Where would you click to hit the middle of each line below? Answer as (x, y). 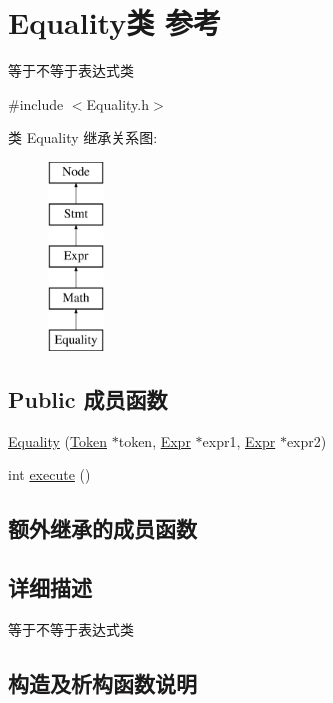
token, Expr (154, 440)
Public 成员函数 (88, 398)
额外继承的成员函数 (102, 528)
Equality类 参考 (114, 22)
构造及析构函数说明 (102, 682)
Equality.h (118, 103)
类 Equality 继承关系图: (83, 137)
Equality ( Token (58, 440)
